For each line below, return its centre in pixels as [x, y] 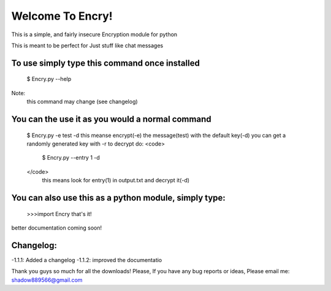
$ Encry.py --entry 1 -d [71, 158]
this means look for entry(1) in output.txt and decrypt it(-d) [116, 180]
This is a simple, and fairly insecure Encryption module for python [94, 34]
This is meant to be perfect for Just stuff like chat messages [87, 45]
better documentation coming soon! [57, 228]
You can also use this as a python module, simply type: [119, 197]
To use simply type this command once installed [106, 63]
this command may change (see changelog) [82, 102]
